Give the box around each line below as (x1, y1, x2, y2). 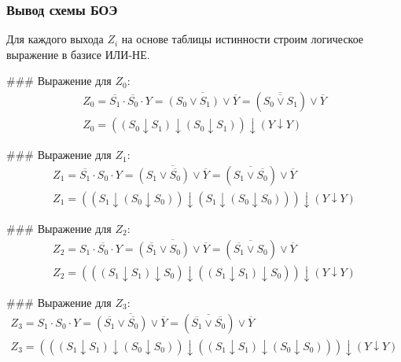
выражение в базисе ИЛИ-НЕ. (6, 46, 150, 62)
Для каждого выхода (6, 31, 104, 47)
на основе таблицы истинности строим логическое (121, 31, 364, 47)
